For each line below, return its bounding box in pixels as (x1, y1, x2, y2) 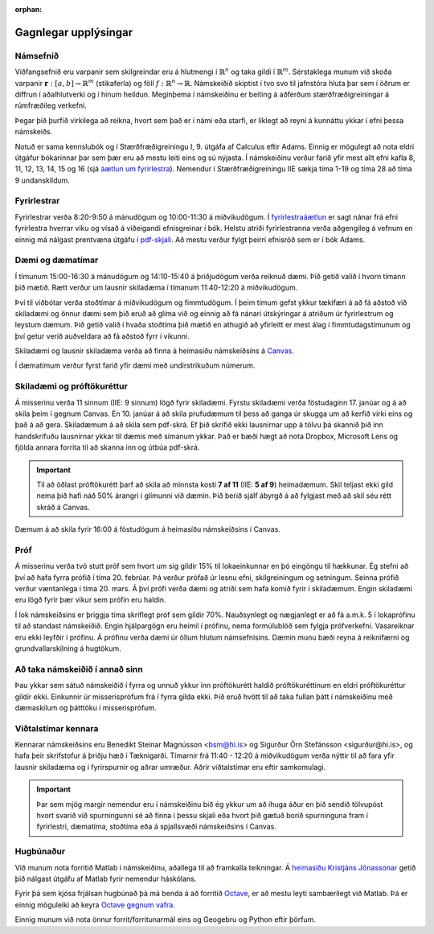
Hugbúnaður (14, 846, 66, 857)
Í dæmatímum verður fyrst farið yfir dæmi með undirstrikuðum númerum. (14, 360, 256, 370)
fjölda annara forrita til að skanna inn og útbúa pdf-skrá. (14, 442, 200, 452)
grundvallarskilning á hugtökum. (14, 644, 121, 653)
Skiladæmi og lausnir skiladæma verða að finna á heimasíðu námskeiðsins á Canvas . (14, 346, 295, 356)
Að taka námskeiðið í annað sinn (14, 664, 144, 675)
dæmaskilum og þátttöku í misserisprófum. (14, 702, 157, 712)
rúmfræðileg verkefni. (14, 101, 88, 110)
